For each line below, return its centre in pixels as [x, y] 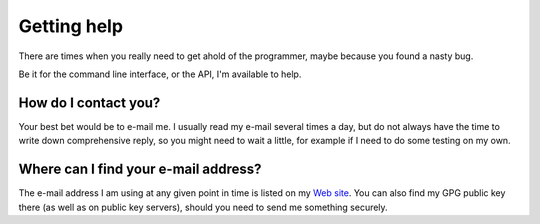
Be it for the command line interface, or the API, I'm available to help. [160, 74]
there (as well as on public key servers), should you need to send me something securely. [203, 207]
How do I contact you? [89, 102]
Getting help [71, 26]
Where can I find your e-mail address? [140, 169]
